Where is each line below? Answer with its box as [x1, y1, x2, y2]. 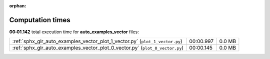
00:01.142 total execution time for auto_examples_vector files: [9, 29, 139, 35]
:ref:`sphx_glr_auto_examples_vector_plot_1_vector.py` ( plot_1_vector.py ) [12, 38, 182, 45]
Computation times [9, 15, 70, 24]
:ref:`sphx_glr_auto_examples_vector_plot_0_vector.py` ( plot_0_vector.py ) [12, 45, 184, 52]
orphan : [9, 3, 26, 8]
